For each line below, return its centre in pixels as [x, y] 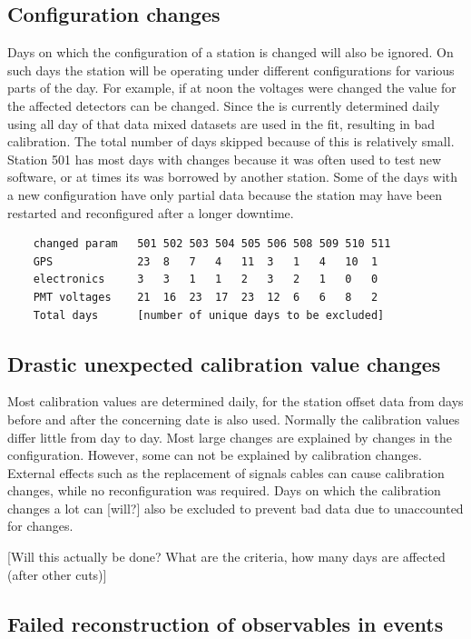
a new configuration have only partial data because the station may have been [225, 194]
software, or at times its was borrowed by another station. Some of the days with [233, 177]
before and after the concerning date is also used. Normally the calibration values [234, 419]
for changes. [40, 526]
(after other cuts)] [57, 574]
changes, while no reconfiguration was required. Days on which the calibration [224, 490]
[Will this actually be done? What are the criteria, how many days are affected [226, 557]
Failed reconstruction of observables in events [226, 623]
